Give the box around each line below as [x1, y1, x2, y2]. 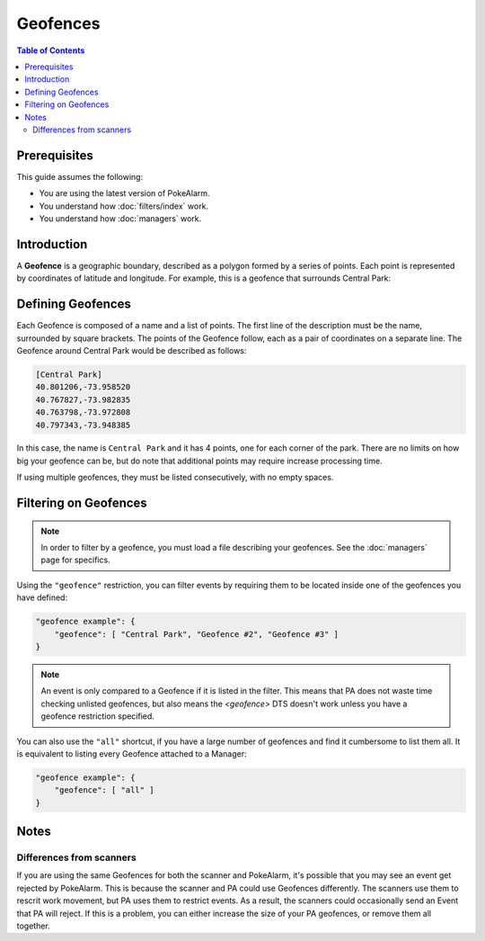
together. [16, 920, 51, 931]
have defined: [16, 592, 67, 603]
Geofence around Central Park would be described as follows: [16, 345, 247, 355]
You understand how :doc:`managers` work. [39, 212, 202, 224]
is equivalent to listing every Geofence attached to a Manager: [16, 748, 247, 759]
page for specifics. [40, 554, 111, 566]
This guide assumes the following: [16, 171, 144, 182]
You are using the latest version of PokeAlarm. [39, 188, 210, 199]
